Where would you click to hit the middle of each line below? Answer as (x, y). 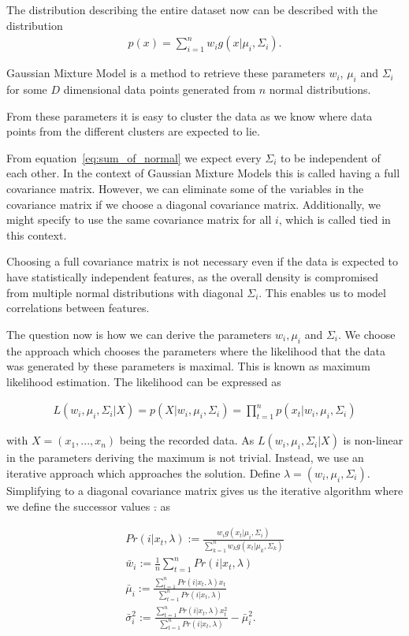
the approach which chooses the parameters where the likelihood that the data (196, 350)
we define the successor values (78, 506)
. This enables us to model (322, 292)
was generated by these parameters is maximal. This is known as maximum (188, 366)
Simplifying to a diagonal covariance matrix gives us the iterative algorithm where (205, 490)
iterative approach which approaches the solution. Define (143, 472)
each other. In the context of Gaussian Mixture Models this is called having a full (203, 173)
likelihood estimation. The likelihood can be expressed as (144, 381)
